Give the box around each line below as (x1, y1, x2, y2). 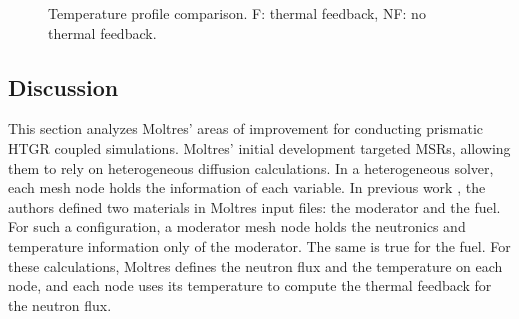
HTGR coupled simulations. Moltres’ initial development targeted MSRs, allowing (8, 137, 511, 158)
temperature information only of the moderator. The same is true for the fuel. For (8, 235, 511, 256)
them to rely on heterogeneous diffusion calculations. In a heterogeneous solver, (8, 157, 494, 178)
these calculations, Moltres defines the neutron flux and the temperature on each (8, 255, 503, 276)
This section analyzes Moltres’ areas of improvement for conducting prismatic (8, 118, 484, 139)
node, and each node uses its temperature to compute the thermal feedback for (8, 275, 492, 296)
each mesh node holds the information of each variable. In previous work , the (8, 177, 486, 198)
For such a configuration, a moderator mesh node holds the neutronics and (8, 216, 466, 237)
